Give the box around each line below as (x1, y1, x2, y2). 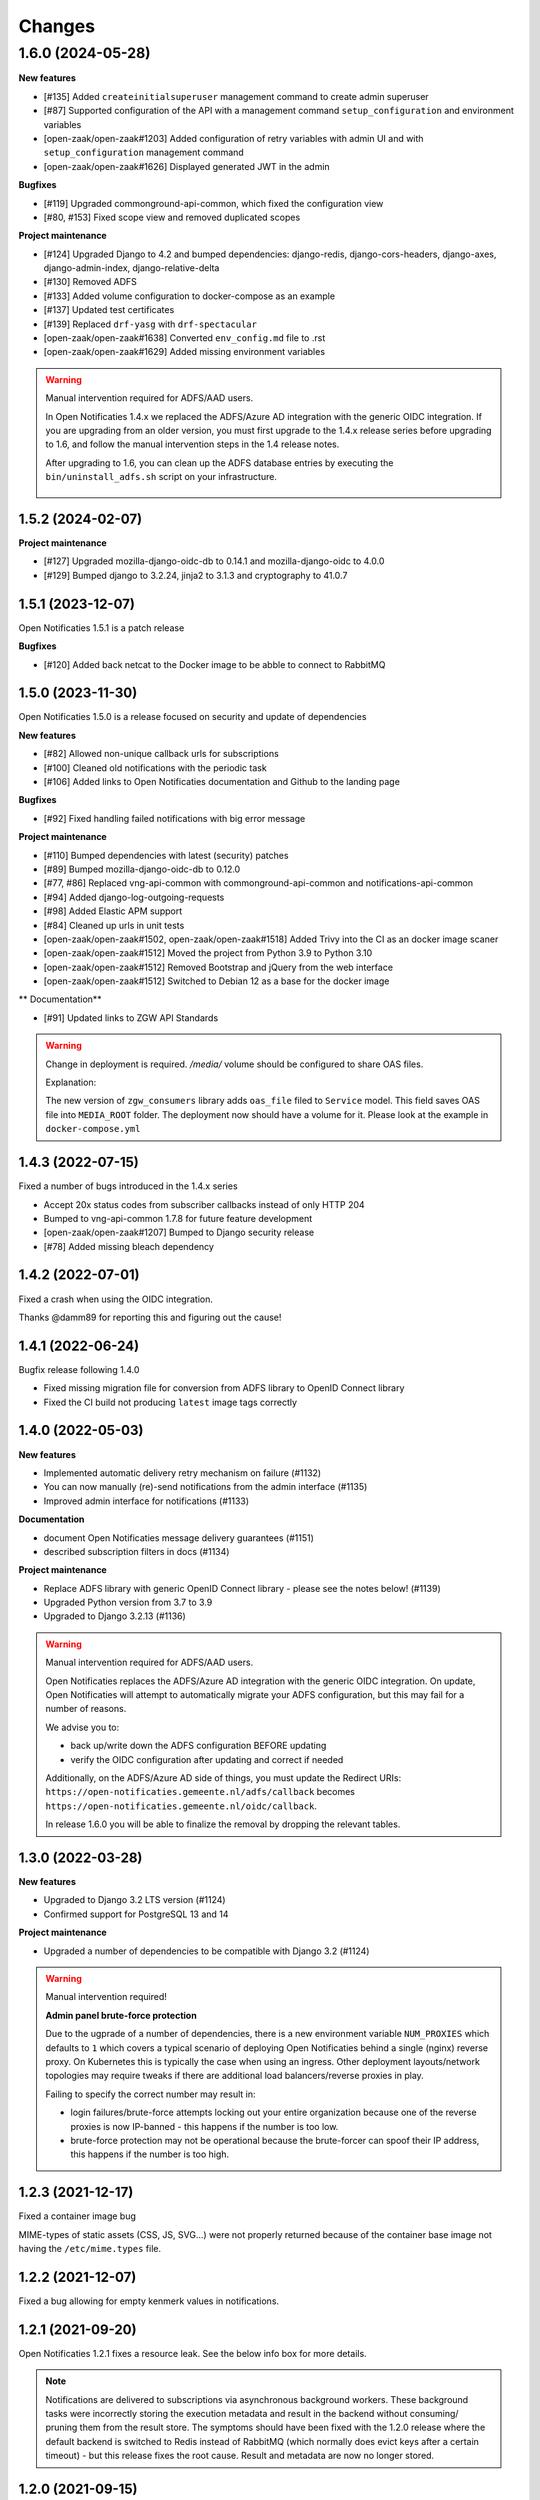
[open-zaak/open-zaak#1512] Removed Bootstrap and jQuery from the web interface (43, 961, 394, 973)
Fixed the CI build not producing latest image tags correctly (43, 1396, 298, 1408)
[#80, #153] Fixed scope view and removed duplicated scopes (43, 211, 301, 223)
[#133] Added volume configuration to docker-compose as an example (43, 290, 335, 302)
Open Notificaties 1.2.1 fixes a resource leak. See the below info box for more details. (18, 2347, 367, 2359)
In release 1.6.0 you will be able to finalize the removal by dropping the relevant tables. (45, 1818, 401, 1830)
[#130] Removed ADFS (43, 276, 137, 288)
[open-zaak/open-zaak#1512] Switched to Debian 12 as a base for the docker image (43, 975, 390, 987)
